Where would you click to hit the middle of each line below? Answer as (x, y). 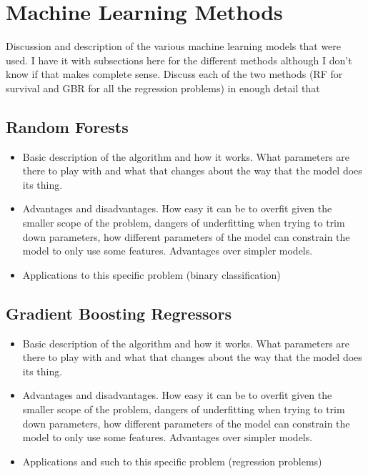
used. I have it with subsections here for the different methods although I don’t (179, 60)
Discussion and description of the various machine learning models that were (174, 46)
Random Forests (67, 126)
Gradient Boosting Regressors (119, 313)
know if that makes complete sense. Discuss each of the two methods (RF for (174, 74)
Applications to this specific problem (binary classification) (151, 274)
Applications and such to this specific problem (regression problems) (172, 461)
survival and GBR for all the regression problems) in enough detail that (163, 88)
